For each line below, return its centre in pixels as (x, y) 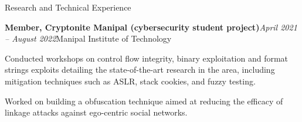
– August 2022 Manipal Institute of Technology (88, 38)
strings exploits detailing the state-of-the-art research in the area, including (140, 70)
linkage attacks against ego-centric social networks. (96, 112)
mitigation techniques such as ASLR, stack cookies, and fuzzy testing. (130, 81)
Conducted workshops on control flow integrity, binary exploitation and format (147, 58)
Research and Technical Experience (68, 7)
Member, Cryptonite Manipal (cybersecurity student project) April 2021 (151, 27)
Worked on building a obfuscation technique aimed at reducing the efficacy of (144, 101)
